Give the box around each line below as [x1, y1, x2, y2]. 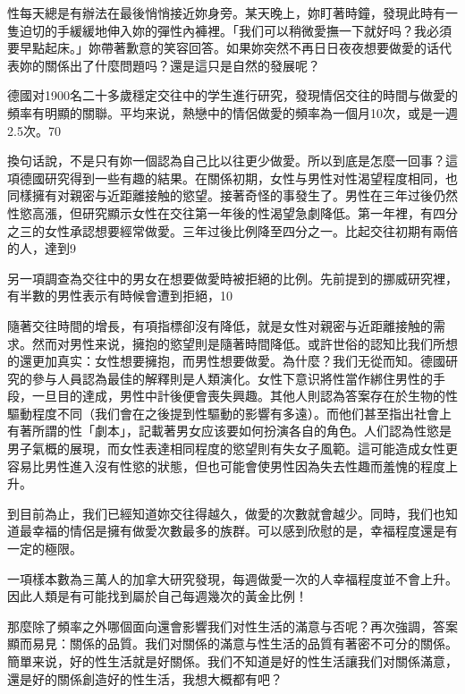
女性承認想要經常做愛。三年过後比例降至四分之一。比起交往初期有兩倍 [44, 221, 458, 240]
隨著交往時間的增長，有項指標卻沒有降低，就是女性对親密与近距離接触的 [7, 316, 433, 334]
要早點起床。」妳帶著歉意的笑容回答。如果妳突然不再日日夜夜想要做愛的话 [7, 38, 439, 57]
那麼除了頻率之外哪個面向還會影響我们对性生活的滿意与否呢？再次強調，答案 [7, 616, 458, 635]
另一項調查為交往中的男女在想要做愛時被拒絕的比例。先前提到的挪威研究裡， [7, 268, 458, 287]
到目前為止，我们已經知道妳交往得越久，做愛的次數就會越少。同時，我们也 [7, 504, 445, 522]
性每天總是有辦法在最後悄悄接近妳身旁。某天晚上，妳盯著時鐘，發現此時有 [7, 4, 445, 21]
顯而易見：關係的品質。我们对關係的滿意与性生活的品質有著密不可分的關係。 [7, 634, 458, 653]
